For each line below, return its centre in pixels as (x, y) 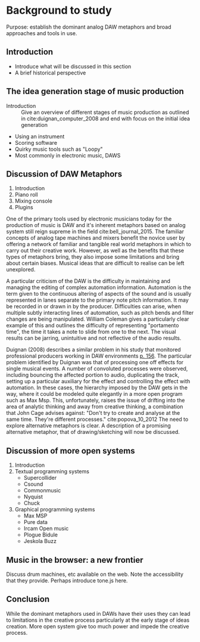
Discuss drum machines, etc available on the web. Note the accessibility (95, 574)
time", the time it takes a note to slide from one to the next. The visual (91, 332)
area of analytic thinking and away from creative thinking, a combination (95, 407)
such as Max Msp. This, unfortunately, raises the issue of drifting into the (96, 401)
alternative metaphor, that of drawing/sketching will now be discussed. (93, 432)
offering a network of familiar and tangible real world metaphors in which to (99, 244)
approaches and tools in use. (42, 33)
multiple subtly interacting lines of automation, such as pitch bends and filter (100, 313)
